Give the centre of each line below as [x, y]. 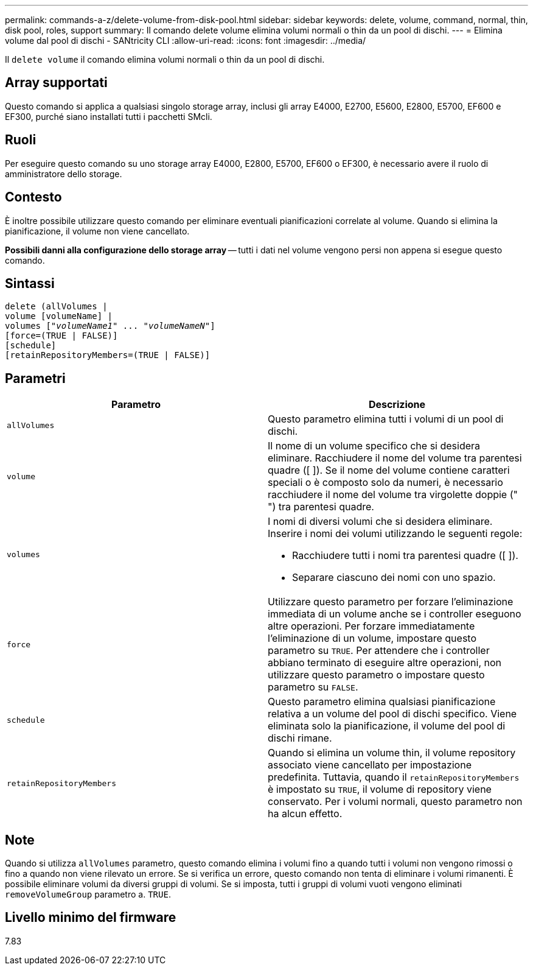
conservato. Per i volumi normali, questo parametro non [395, 802]
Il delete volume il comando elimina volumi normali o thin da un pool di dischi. [165, 59]
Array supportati [56, 83]
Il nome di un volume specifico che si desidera [374, 446]
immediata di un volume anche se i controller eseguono [395, 614]
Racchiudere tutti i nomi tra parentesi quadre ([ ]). [405, 556]
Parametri [35, 378]
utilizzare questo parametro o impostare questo [376, 675]
